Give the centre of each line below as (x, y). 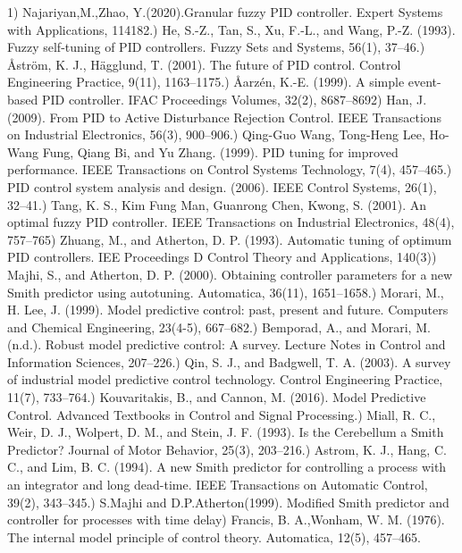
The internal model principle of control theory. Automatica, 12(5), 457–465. (214, 536)
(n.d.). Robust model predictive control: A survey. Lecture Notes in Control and (227, 344)
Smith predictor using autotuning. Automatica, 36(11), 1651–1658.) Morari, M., (226, 292)
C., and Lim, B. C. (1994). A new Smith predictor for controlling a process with (227, 467)
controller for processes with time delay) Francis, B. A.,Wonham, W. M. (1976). (226, 519)
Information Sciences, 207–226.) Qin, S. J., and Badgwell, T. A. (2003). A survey (229, 361)
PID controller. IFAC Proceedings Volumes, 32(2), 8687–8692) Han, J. (234, 99)
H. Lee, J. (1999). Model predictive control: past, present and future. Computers (228, 310)
